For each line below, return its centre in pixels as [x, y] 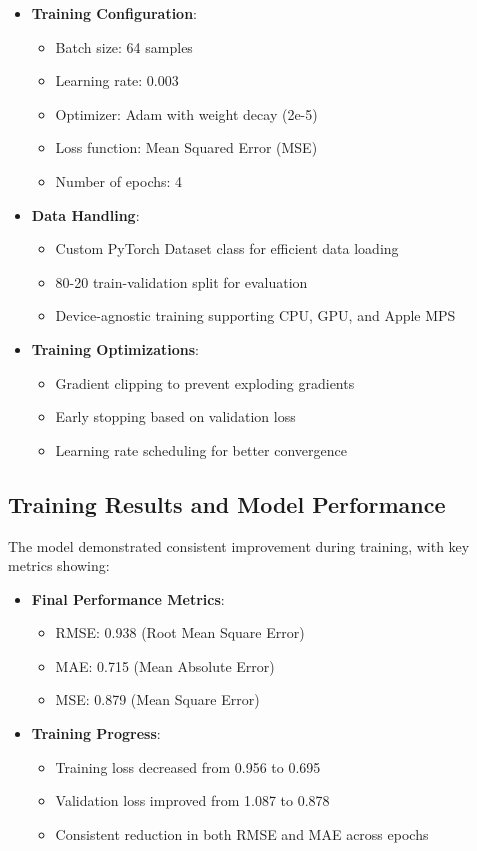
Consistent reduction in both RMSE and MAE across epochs [242, 833]
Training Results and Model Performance [227, 503]
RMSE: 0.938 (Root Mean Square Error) [180, 632]
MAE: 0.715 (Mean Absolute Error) [165, 665]
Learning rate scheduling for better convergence [201, 449]
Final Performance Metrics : [128, 598]
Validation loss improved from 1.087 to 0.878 [192, 800]
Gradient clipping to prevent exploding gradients [205, 382]
